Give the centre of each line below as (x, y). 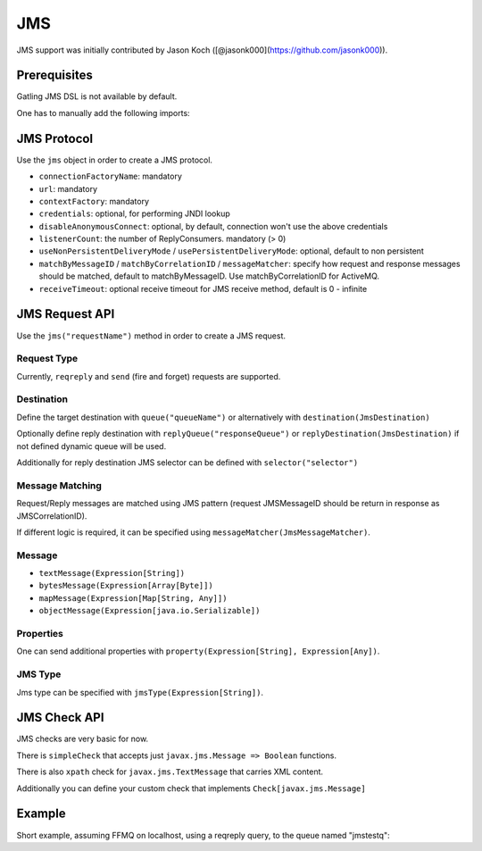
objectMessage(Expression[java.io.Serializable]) (150, 611)
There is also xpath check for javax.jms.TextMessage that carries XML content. (170, 772)
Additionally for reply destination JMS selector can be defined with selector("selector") (187, 463)
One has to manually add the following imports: (104, 113)
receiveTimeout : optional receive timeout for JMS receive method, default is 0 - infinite (203, 288)
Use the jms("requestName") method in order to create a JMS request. (151, 336)
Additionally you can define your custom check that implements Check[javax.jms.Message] (191, 788)
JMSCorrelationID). (52, 516)
